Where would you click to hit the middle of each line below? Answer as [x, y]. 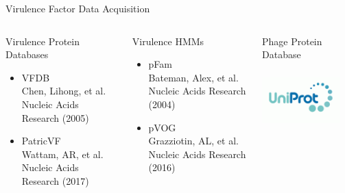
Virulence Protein [43, 41]
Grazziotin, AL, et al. [193, 141]
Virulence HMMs [168, 41]
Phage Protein [292, 41]
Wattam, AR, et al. [62, 154]
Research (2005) [55, 117]
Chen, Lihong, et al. [64, 91]
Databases [27, 54]
